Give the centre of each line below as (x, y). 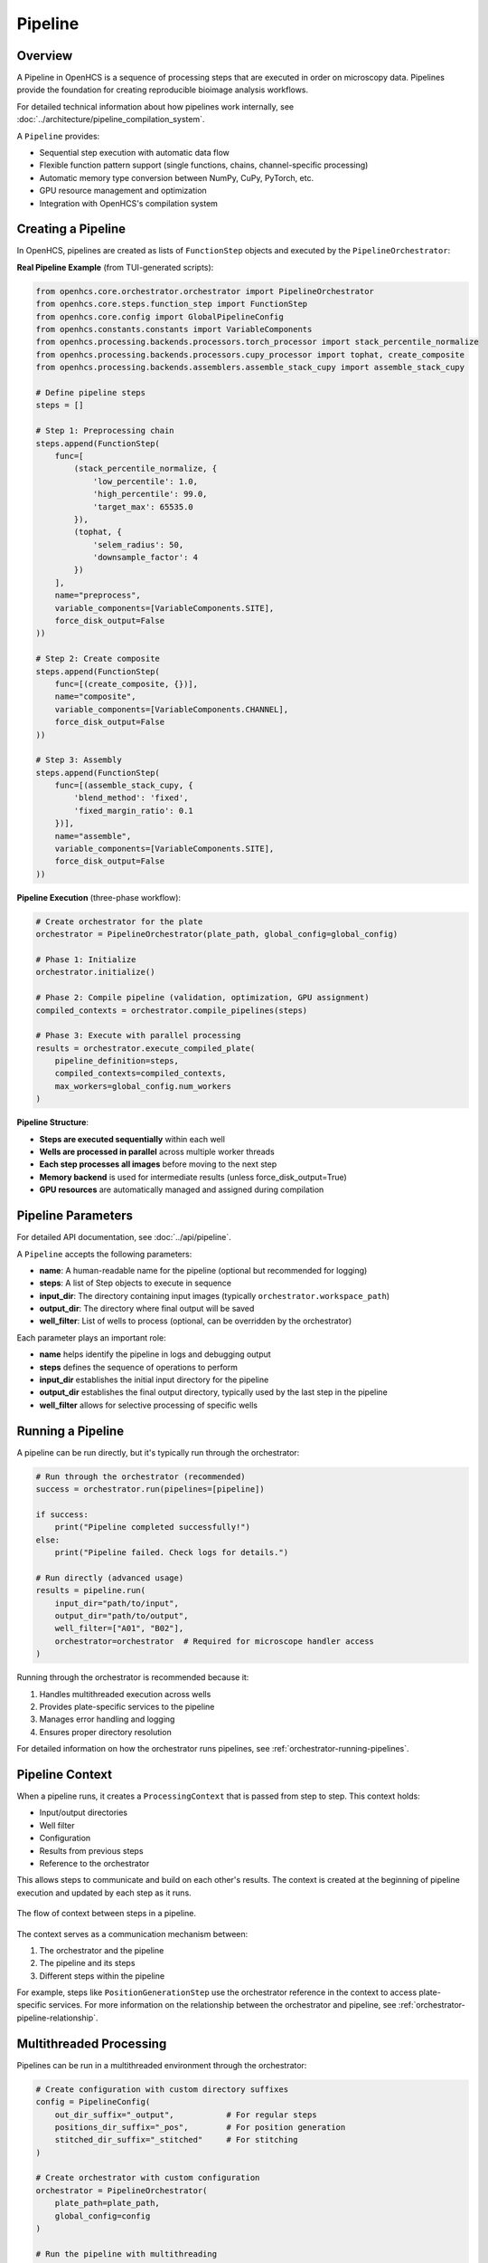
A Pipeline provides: (58, 136)
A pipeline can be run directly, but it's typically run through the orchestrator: (158, 1452)
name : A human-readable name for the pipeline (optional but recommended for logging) (203, 1270)
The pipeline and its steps (87, 1963)
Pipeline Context (65, 1774)
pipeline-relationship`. (57, 2018)
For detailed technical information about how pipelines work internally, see (155, 106)
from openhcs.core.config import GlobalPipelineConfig (160, 316)
